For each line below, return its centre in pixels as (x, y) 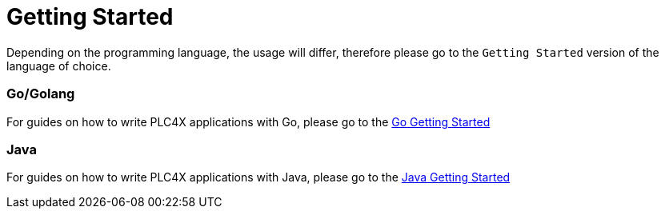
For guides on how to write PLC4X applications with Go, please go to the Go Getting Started (248, 121)
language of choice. (59, 66)
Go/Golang (41, 94)
